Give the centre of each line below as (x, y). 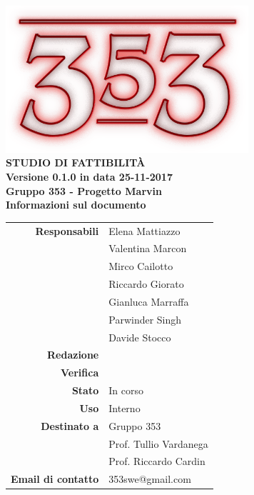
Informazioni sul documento (76, 205)
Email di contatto (55, 479)
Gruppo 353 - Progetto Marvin (84, 190)
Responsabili (67, 230)
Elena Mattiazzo (144, 230)
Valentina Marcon (148, 248)
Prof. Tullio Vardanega (158, 443)
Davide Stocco (140, 337)
